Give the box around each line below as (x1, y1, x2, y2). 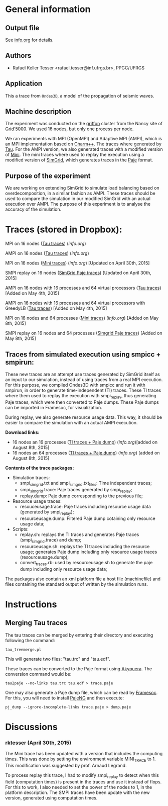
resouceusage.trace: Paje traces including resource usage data (20, 504, 151, 510)
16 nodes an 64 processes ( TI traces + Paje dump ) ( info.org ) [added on (12, 450, 160, 456)
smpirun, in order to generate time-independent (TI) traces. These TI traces (5, 387, 161, 393)
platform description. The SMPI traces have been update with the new (5, 789, 150, 795)
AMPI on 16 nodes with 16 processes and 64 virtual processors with (5, 300, 145, 306)
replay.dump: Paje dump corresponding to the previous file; (20, 493, 143, 499)
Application (5, 79, 43, 88)
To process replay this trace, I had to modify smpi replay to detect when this (5, 772, 159, 779)
